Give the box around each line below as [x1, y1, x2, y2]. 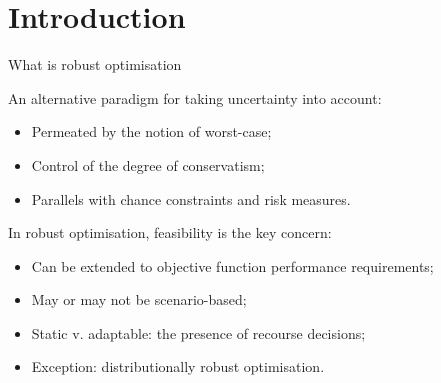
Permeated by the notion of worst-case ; [31, 121, 272, 142]
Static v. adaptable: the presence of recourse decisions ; [31, 322, 366, 343]
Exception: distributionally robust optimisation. [31, 356, 325, 377]
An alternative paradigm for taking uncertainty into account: [8, 87, 382, 108]
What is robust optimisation [8, 54, 182, 75]
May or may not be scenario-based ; [31, 289, 247, 310]
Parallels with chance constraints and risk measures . [31, 188, 351, 209]
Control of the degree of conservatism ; [31, 154, 265, 175]
